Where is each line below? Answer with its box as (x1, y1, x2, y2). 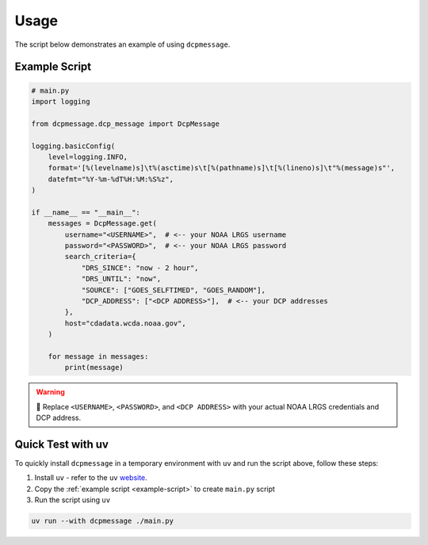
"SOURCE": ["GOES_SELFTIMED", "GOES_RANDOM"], (81, 285, 266, 295)
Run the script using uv (34, 495, 111, 505)
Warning (36, 387, 65, 397)
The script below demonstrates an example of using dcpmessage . (14, 40, 231, 49)
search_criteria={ (64, 252, 136, 261)
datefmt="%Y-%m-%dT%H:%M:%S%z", (48, 174, 174, 184)
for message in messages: (48, 352, 149, 360)
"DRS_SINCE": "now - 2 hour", (81, 263, 199, 272)
